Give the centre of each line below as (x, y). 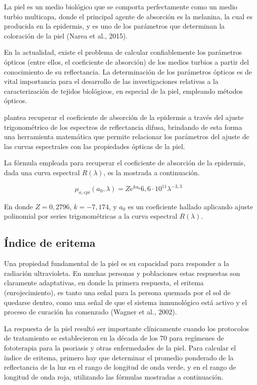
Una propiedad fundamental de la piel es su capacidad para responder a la (117, 263)
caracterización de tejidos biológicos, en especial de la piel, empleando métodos (123, 91)
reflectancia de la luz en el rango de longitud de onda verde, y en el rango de (120, 367)
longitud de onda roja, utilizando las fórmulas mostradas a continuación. (114, 376)
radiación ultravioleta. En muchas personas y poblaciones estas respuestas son (122, 273)
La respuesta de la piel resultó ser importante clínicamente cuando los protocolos (127, 328)
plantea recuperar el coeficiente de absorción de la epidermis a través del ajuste (124, 117)
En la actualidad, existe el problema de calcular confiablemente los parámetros (123, 52)
